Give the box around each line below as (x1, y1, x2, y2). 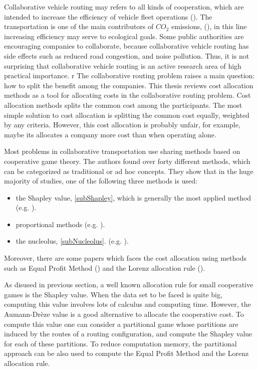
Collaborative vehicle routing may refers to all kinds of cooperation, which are (4, 2, 244, 12)
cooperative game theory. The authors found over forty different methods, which (4, 155, 250, 166)
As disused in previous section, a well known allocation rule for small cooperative (4, 279, 253, 290)
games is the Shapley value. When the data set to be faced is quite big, (4, 289, 222, 299)
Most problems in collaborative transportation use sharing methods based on (4, 146, 240, 156)
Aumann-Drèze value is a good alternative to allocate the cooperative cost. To (4, 309, 244, 319)
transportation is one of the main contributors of (4, 21, 154, 32)
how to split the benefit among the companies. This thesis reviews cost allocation (4, 80, 253, 90)
